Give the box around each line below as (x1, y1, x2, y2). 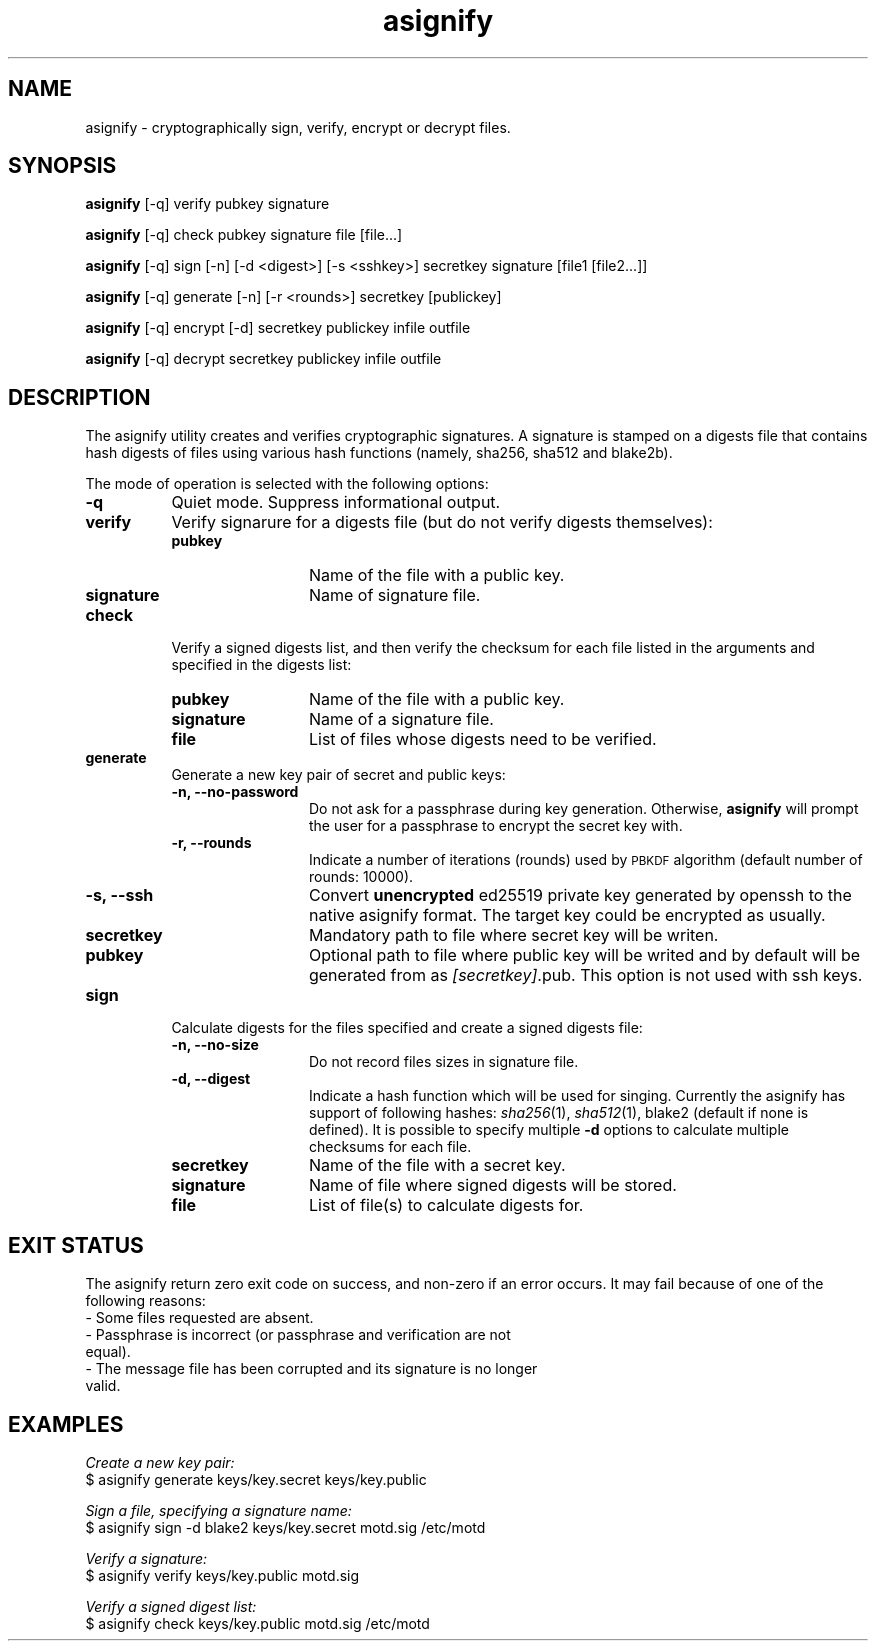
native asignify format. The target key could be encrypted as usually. (308, 905, 826, 926)
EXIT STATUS (8, 1232, 144, 1258)
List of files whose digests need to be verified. (308, 729, 657, 750)
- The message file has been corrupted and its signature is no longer (85, 1360, 538, 1378)
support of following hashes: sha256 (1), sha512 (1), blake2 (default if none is (309, 1104, 809, 1122)
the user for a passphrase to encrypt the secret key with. (309, 817, 683, 835)
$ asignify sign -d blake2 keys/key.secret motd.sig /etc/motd (85, 1518, 486, 1536)
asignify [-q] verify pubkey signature (85, 195, 330, 213)
